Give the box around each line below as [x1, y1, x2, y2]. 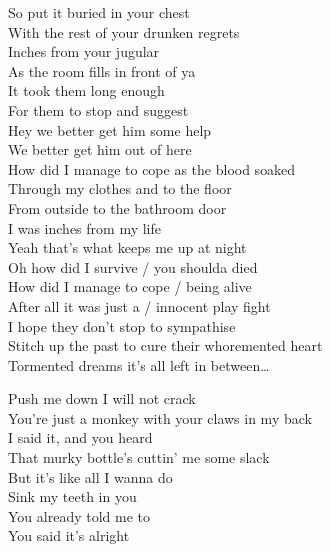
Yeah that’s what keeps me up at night [8, 237, 247, 258]
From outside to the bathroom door [8, 197, 227, 218]
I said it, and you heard [8, 427, 153, 448]
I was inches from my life [8, 217, 161, 238]
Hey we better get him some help [8, 119, 212, 140]
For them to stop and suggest [8, 99, 189, 120]
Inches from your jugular [8, 41, 160, 62]
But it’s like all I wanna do [8, 466, 173, 487]
